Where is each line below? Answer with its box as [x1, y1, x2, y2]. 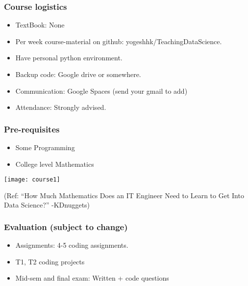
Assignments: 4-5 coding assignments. [15, 240, 128, 250]
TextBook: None [15, 20, 65, 30]
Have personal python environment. [15, 52, 123, 63]
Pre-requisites [4, 123, 60, 135]
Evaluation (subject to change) [4, 220, 128, 233]
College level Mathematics [15, 158, 94, 169]
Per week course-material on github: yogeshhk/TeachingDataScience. [15, 36, 222, 46]
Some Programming [15, 142, 75, 152]
